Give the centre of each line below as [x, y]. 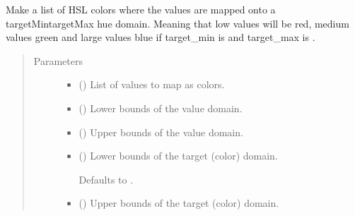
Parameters [58, 60]
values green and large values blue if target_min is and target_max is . [161, 37]
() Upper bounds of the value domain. [161, 132]
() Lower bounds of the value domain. [161, 108]
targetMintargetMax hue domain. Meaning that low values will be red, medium [177, 23]
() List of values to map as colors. [152, 84]
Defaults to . [106, 179]
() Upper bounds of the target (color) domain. [179, 203]
